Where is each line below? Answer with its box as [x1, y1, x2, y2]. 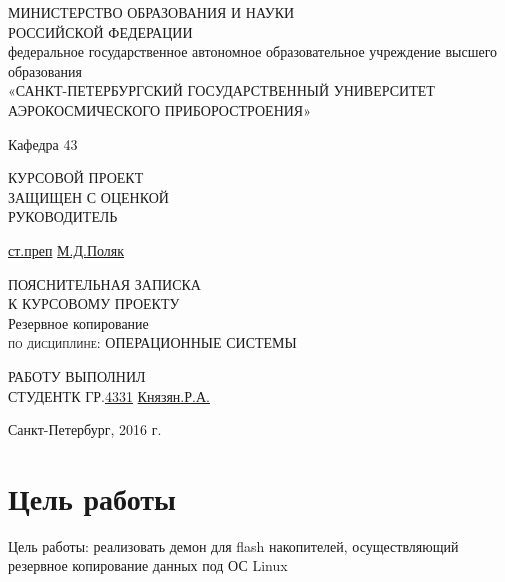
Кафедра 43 [8, 133, 78, 154]
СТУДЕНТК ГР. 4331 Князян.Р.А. [8, 385, 210, 406]
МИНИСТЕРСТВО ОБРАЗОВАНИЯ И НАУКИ [8, 2, 295, 22]
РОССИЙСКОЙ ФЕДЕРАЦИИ [8, 21, 193, 42]
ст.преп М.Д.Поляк [8, 239, 125, 260]
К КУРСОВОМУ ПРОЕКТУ [8, 293, 180, 314]
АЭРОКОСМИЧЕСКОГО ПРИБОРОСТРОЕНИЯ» [8, 99, 311, 120]
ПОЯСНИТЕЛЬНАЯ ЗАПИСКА [8, 273, 201, 294]
